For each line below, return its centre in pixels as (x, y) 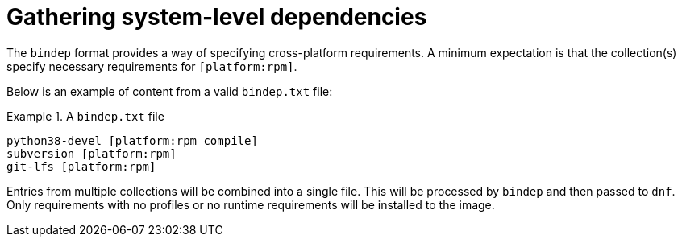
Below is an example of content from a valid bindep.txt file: (170, 91)
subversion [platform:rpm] (91, 153)
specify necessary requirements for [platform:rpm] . (152, 66)
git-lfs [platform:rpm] (81, 166)
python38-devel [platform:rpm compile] (132, 140)
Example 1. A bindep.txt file (85, 116)
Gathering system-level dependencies (217, 17)
